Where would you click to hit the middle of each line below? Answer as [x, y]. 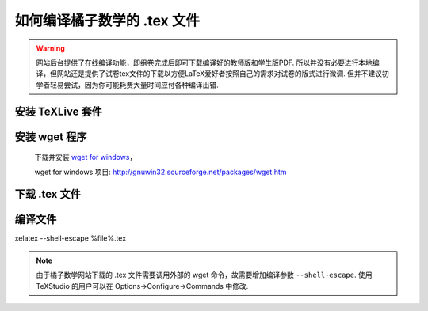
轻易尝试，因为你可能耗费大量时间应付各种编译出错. [134, 85]
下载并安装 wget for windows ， [86, 157]
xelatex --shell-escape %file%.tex [71, 238]
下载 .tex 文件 [48, 194]
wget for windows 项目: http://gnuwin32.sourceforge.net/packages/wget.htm [160, 172]
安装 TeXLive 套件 [59, 111]
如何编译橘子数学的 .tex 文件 [107, 21]
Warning [50, 48]
